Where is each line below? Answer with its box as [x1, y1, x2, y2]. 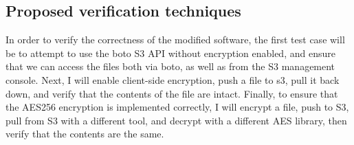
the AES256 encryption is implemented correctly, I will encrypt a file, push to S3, [5, 100, 349, 114]
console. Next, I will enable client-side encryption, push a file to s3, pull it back [5, 72, 340, 87]
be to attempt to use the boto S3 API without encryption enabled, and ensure [5, 45, 335, 60]
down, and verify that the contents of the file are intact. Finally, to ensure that [5, 86, 338, 100]
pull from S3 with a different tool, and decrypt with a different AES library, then [5, 113, 347, 127]
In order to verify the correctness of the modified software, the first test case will [5, 32, 345, 47]
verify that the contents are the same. [5, 126, 164, 141]
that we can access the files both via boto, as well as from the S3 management [5, 59, 335, 74]
